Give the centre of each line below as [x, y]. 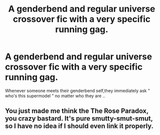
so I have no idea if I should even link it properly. [79, 126]
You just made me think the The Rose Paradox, [77, 111]
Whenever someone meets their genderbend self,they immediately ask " [78, 90]
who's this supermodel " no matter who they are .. [55, 96]
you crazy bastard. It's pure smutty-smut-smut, [79, 119]
